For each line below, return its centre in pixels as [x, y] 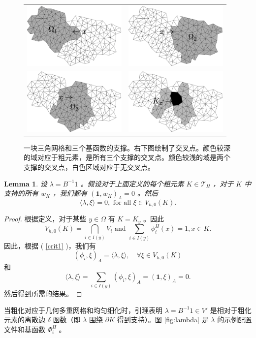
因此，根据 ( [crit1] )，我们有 [50, 245]
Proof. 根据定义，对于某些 [45, 219]
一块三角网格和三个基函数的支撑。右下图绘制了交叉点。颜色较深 [127, 147]
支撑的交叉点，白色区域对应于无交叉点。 [89, 167]
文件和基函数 [25, 329]
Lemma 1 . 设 [26, 183]
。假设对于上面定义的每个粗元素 [132, 183]
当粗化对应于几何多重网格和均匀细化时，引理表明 [83, 310]
